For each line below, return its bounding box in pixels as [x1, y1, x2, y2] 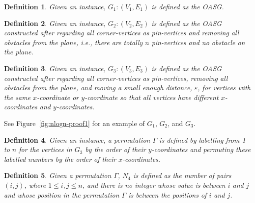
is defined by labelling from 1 [159, 134, 246, 145]
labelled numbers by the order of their [4, 153, 116, 164]
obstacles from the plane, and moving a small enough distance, [4, 82, 192, 93]
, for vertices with [198, 82, 251, 93]
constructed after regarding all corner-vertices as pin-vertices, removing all [4, 73, 228, 83]
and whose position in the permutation [4, 189, 119, 200]
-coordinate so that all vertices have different [85, 92, 219, 102]
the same [4, 92, 31, 102]
